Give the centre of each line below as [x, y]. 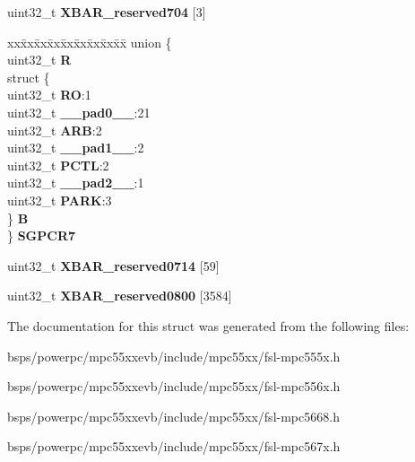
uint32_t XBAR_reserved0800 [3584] [120, 296]
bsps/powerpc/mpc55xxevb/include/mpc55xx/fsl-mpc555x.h [174, 356]
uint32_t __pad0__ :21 [79, 112]
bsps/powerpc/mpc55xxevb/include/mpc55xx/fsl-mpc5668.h [173, 416]
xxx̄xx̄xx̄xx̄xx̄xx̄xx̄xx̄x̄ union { [90, 42]
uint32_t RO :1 [49, 95]
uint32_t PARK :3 [60, 200]
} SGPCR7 [42, 235]
